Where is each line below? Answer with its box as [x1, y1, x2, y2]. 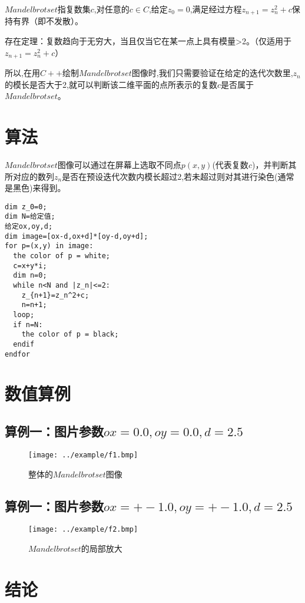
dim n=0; [13, 271, 47, 280]
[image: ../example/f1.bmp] [28, 450, 138, 459]
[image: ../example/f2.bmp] [28, 525, 138, 534]
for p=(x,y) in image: [5, 242, 94, 251]
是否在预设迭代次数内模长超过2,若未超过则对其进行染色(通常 [62, 170, 294, 182]
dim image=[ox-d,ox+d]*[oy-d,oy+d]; [5, 232, 148, 240]
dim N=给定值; [5, 212, 55, 221]
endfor [5, 350, 30, 358]
